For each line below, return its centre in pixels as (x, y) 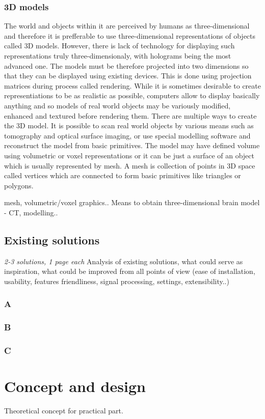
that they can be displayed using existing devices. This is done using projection (128, 76)
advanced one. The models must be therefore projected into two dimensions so (126, 65)
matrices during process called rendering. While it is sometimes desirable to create (132, 85)
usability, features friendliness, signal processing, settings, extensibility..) (117, 281)
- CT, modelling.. (31, 212)
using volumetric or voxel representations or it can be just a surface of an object (129, 155)
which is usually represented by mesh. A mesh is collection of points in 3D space (130, 165)
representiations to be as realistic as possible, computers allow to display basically (132, 95)
